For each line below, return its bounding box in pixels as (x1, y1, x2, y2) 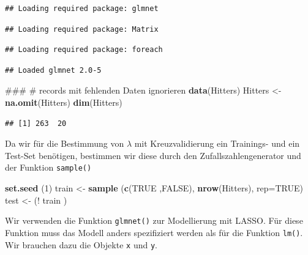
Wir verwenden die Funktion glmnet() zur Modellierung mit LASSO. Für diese (5, 214, 303, 227)
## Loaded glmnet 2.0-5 (5, 65, 102, 75)
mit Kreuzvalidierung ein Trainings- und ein (134, 137, 300, 150)
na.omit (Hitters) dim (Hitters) (5, 95, 122, 108)
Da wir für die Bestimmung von (5, 137, 124, 150)
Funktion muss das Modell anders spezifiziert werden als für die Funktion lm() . (5, 226, 303, 238)
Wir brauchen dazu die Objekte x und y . (5, 238, 157, 251)
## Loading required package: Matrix (5, 24, 159, 34)
